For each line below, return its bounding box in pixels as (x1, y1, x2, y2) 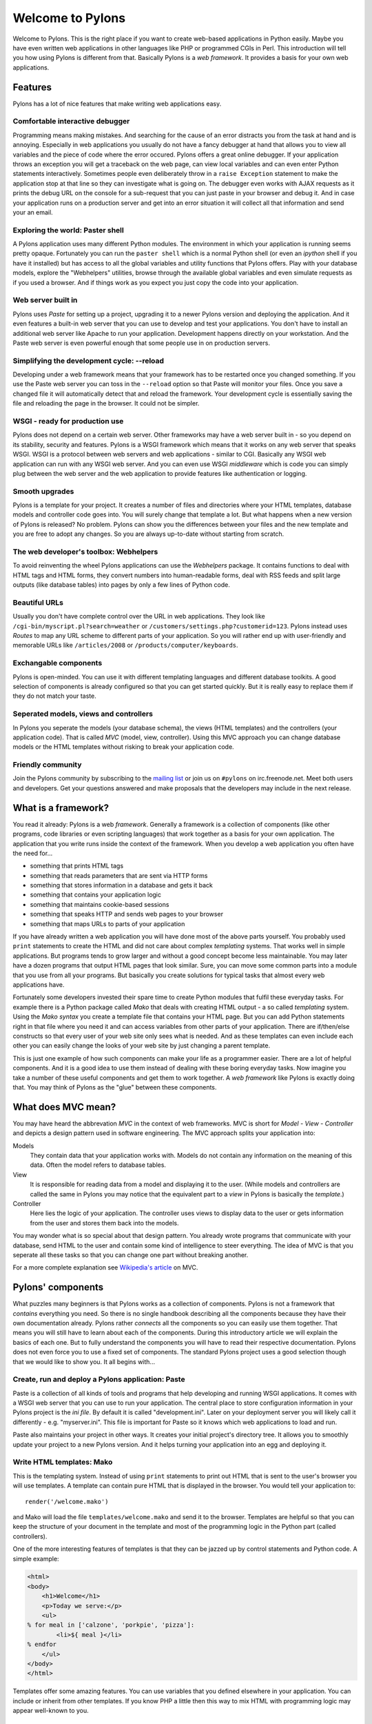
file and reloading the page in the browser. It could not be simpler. (12, 399, 200, 408)
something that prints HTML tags (30, 862, 124, 870)
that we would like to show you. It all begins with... (12, 1357, 155, 1365)
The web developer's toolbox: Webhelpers (12, 547, 158, 557)
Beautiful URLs (12, 597, 63, 607)
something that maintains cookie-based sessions (30, 900, 169, 908)
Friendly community (12, 760, 82, 770)
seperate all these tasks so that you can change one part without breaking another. (12, 1250, 249, 1259)
